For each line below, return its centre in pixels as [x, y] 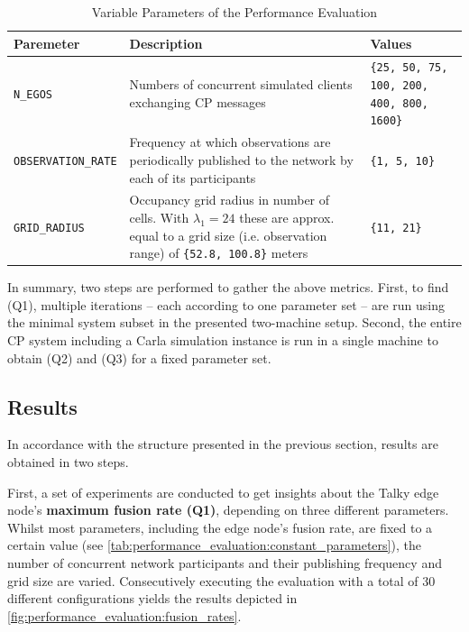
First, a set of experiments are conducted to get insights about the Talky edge [223, 492]
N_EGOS [33, 94]
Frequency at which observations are [230, 142]
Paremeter [47, 43]
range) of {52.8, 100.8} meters [219, 253]
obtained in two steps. [68, 462]
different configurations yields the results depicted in [152, 598]
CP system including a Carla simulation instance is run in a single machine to [223, 340]
